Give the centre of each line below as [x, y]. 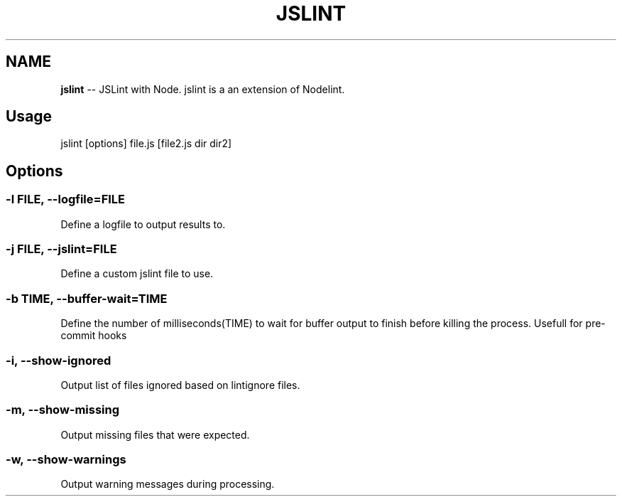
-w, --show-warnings [66, 460]
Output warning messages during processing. [168, 484]
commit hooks [94, 336]
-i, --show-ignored [59, 360]
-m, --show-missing [63, 410]
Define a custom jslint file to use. [137, 274]
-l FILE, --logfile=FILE [66, 199]
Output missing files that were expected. [155, 434]
